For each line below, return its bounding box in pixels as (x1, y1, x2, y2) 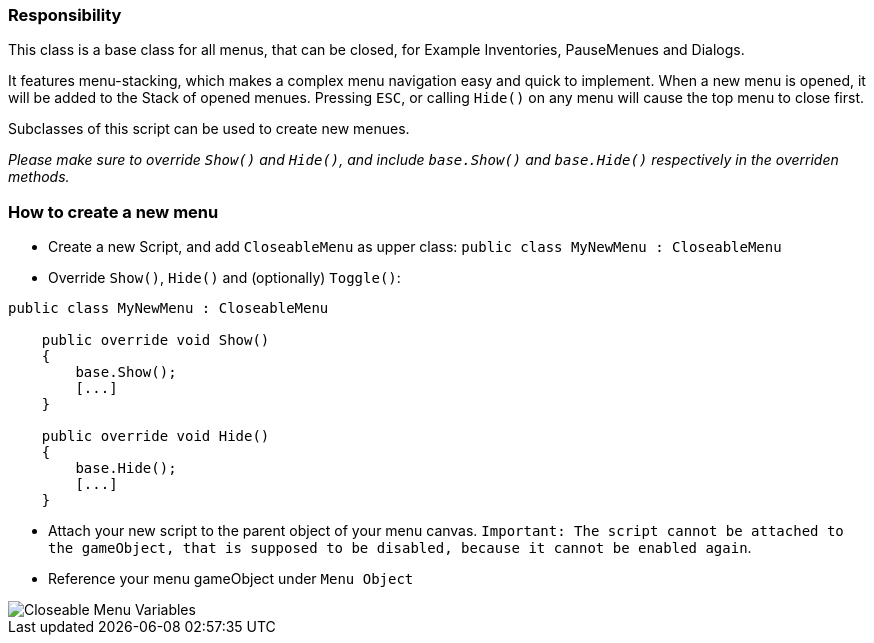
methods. (8, 168, 70, 186)
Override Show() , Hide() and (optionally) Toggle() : (48, 269, 401, 287)
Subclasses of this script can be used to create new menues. (8, 120, 410, 138)
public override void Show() (41, 332, 270, 349)
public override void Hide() (41, 428, 270, 445)
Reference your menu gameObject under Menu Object (48, 570, 414, 588)
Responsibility (8, 5, 122, 25)
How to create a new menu (8, 201, 219, 222)
